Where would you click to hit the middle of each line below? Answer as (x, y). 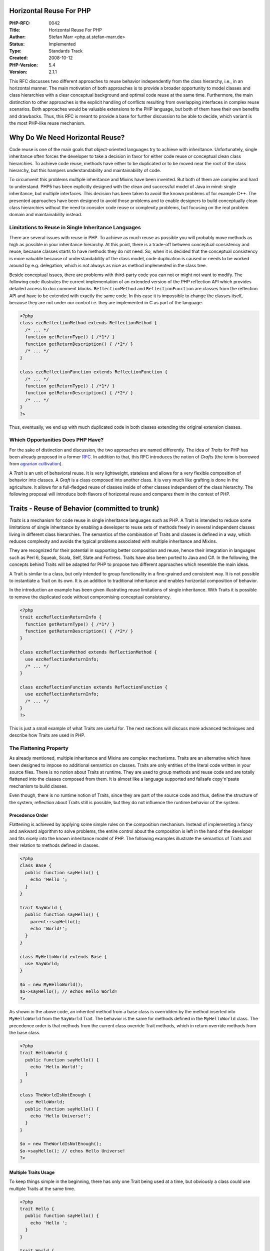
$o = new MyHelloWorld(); (51, 985)
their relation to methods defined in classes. (54, 845)
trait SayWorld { (41, 907)
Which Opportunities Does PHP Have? (56, 440)
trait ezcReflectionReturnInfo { (61, 617)
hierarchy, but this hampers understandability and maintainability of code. (85, 171)
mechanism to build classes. (38, 786)
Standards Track (66, 51)
